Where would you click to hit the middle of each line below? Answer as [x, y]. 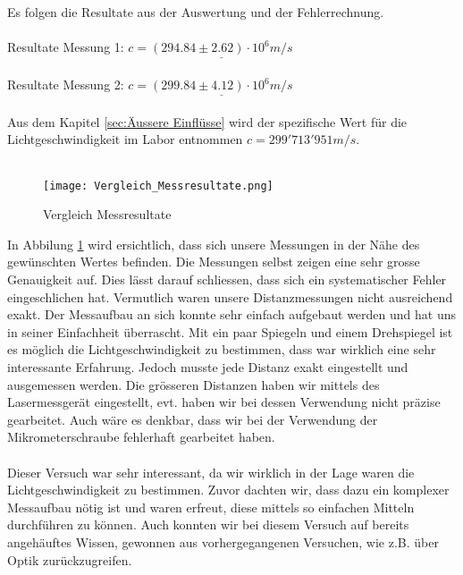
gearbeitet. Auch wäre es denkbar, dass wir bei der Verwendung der [193, 419]
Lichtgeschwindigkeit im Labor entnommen [125, 139]
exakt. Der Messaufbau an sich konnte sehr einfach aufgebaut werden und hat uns [231, 314]
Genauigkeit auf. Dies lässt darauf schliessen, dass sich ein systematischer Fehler [227, 279]
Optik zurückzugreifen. [70, 559]
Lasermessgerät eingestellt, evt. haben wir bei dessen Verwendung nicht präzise [224, 402]
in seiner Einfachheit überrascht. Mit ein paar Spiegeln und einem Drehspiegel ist [230, 331]
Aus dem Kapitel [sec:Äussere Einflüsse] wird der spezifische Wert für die [207, 121]
